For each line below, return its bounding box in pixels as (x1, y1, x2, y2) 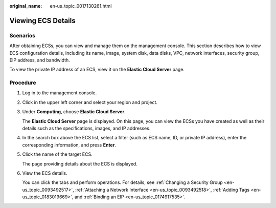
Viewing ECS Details (9, 16, 76, 25)
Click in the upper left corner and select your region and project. (22, 99, 158, 105)
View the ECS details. (22, 170, 67, 176)
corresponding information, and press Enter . (22, 141, 116, 148)
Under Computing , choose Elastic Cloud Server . (22, 109, 126, 115)
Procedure (9, 79, 36, 87)
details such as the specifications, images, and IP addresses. (22, 126, 151, 132)
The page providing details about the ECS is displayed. (22, 160, 137, 167)
